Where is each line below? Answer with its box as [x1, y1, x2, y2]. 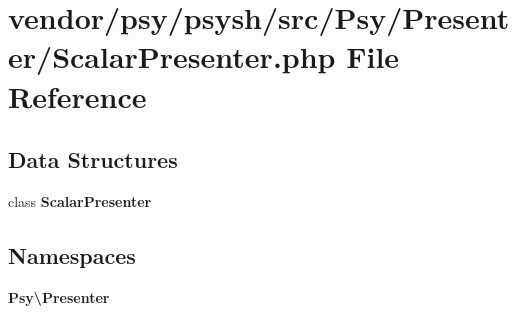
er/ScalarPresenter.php [8, 36, 336, 77]
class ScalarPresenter [8, 190, 152, 211]
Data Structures [8, 144, 178, 175]
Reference [8, 75, 147, 116]
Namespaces [8, 239, 136, 270]
